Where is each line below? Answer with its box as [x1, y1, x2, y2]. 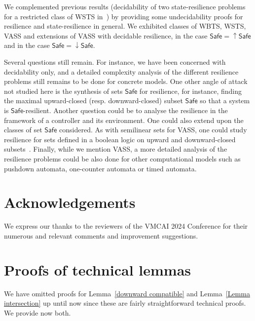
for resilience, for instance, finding [139, 85, 242, 96]
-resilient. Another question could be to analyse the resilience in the [23, 105, 228, 115]
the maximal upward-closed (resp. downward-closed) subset [4, 95, 183, 106]
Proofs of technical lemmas [4, 259, 191, 280]
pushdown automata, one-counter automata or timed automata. [4, 163, 197, 173]
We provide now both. [4, 307, 71, 318]
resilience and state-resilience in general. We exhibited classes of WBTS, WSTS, [4, 21, 246, 31]
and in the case [4, 40, 50, 50]
